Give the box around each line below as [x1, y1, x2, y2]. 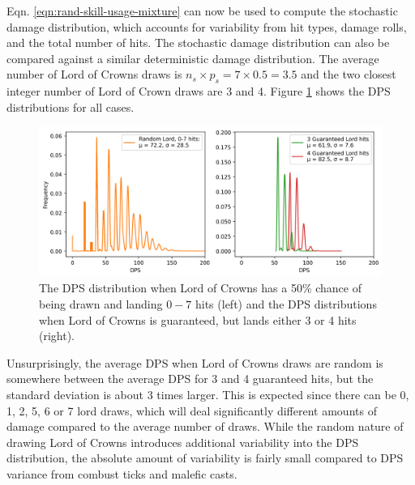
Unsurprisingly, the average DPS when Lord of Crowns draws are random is [6, 354, 383, 371]
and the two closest [301, 66, 396, 83]
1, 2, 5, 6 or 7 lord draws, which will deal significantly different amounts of [6, 402, 377, 419]
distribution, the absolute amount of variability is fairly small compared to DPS [6, 449, 404, 466]
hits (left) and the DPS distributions [195, 296, 377, 313]
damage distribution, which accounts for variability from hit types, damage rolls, [6, 18, 407, 35]
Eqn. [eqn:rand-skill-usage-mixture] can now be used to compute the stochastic [6, 2, 398, 19]
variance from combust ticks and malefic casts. [6, 465, 237, 482]
